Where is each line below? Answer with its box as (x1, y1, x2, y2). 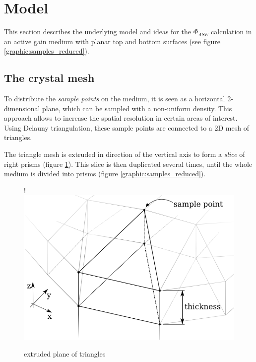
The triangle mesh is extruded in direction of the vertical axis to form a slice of (4, 149, 245, 159)
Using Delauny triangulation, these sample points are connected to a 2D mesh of (4, 122, 249, 133)
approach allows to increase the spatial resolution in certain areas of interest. (4, 113, 238, 123)
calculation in (211, 26, 252, 37)
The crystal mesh (4, 70, 95, 85)
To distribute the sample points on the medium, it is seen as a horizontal (4, 93, 225, 104)
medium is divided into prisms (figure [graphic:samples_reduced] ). (4, 168, 206, 179)
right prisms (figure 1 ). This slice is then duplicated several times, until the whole (4, 158, 253, 169)
